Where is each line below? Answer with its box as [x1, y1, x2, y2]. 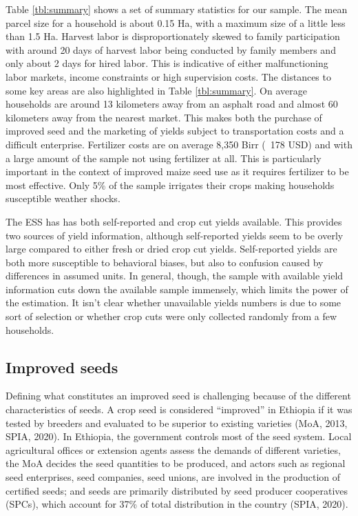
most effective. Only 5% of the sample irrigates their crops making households [6, 177, 335, 192]
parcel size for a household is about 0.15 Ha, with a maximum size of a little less [6, 15, 346, 30]
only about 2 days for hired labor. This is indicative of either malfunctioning [6, 56, 328, 70]
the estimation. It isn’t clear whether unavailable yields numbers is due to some [6, 295, 341, 310]
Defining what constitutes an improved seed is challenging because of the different [6, 388, 351, 403]
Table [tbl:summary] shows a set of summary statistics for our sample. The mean [6, 2, 348, 16]
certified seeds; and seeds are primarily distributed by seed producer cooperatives [6, 483, 348, 497]
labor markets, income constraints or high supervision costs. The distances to [6, 69, 331, 83]
